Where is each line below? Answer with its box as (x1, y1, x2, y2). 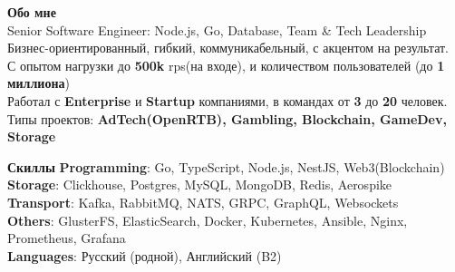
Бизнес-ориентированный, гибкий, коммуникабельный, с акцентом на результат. (7, 38, 450, 57)
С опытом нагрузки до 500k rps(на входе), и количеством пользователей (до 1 (7, 55, 445, 74)
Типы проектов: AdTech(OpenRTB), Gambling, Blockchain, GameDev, (7, 109, 447, 128)
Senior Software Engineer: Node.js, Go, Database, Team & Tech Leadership (7, 20, 427, 39)
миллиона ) (7, 73, 70, 92)
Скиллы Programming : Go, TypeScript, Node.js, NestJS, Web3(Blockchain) (7, 157, 445, 176)
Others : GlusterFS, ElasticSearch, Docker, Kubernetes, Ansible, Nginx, (7, 210, 408, 229)
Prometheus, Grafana (7, 228, 126, 248)
